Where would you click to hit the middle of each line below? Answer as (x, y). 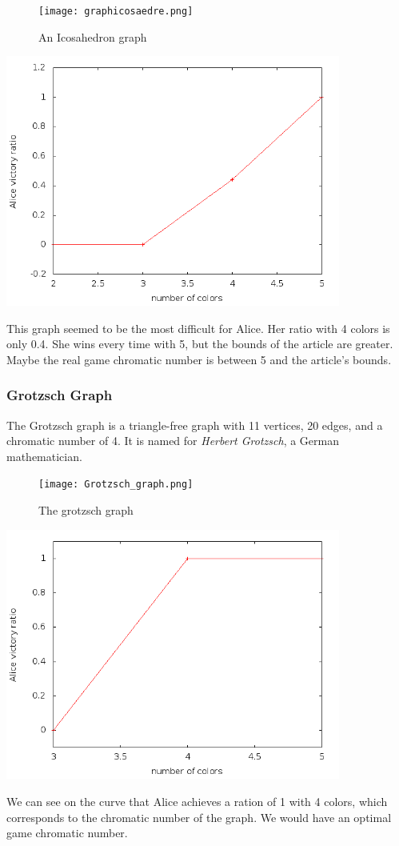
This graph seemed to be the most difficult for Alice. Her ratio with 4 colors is (198, 328)
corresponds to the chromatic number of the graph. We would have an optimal (199, 817)
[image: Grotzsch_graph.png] (116, 485)
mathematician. (44, 456)
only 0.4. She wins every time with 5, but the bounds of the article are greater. (200, 344)
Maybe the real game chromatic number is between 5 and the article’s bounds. (199, 359)
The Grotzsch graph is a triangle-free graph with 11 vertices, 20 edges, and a (195, 425)
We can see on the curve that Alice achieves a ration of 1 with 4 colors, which (197, 802)
